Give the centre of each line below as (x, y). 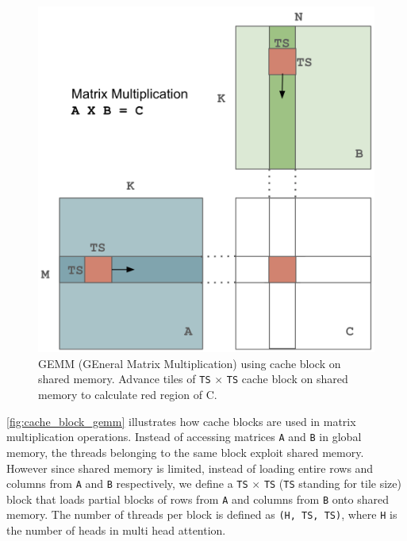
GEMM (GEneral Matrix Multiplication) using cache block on (190, 363)
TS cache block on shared (287, 379)
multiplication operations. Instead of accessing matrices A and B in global (184, 437)
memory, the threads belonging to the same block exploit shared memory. (185, 452)
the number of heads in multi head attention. (116, 530)
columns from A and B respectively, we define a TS (127, 483)
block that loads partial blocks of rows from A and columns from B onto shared (198, 499)
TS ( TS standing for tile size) (332, 483)
